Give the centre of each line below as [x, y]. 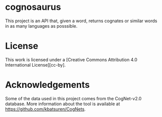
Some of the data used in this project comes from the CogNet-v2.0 [74, 98]
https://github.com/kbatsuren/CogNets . [45, 109]
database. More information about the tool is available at [63, 104]
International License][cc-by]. [35, 65]
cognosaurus [33, 7]
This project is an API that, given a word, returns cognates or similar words [81, 21]
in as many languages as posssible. [41, 26]
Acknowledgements [48, 85]
